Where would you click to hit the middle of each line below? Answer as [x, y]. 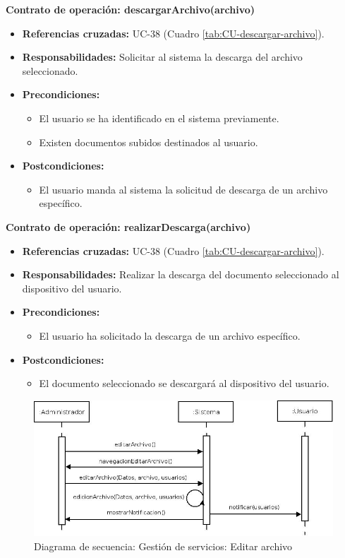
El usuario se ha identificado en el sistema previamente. [159, 118]
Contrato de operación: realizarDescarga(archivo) [128, 226]
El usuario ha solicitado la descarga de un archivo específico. [170, 335]
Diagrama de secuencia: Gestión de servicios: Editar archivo [163, 546]
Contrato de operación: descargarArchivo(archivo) [131, 9]
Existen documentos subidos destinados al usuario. [149, 142]
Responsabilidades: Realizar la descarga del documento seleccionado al [181, 274]
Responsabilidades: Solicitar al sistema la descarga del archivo [162, 57]
